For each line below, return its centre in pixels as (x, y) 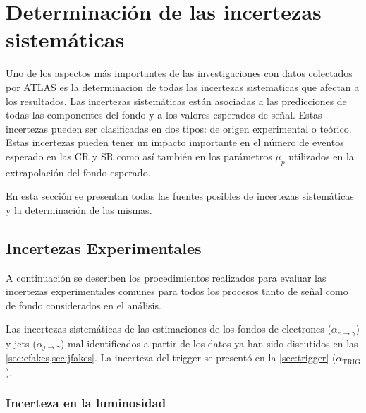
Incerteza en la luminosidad (86, 403)
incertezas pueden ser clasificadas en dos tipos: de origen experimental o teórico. (179, 128)
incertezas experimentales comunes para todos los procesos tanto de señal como (177, 291)
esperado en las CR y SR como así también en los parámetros (139, 156)
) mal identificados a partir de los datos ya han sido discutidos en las (209, 343)
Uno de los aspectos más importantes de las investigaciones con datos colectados (179, 73)
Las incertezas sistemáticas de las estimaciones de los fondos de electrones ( (169, 329)
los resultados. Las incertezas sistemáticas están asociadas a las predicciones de (176, 101)
